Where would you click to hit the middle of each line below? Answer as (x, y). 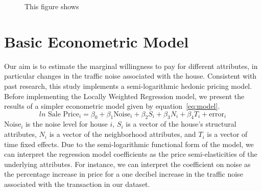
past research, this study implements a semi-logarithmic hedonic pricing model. (128, 86)
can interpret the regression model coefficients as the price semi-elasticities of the (131, 154)
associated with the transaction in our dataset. (77, 184)
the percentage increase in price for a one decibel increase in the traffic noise (124, 174)
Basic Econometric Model (97, 41)
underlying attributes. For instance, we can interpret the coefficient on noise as (127, 164)
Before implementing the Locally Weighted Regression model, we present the (124, 96)
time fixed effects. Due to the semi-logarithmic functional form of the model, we (129, 144)
